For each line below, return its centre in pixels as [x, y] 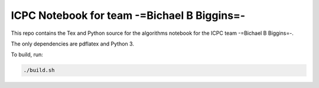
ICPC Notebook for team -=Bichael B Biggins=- [128, 15]
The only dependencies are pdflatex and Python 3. [72, 44]
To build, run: [27, 55]
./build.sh [39, 70]
